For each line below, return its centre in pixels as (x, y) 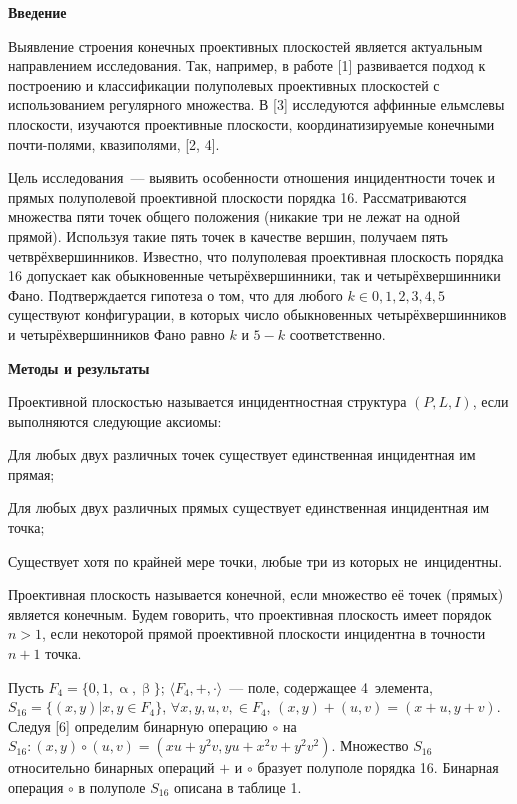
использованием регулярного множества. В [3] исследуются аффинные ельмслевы (256, 104)
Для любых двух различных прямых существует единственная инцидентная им (249, 507)
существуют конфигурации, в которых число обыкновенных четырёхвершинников (257, 314)
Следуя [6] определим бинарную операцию (138, 725)
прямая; (31, 473)
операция (36, 787)
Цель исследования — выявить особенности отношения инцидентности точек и (251, 177)
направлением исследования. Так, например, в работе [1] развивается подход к (247, 65)
